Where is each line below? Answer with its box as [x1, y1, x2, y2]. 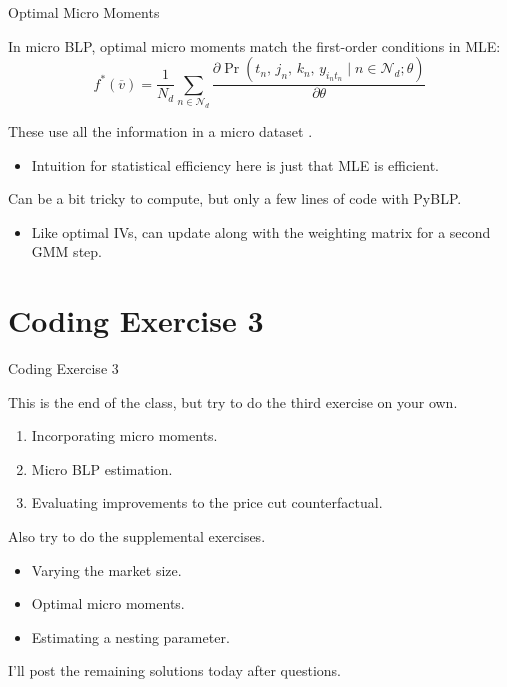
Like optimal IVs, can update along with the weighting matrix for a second [31, 221, 491, 242]
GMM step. [31, 241, 102, 262]
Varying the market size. [31, 559, 182, 580]
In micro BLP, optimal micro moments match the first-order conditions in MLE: [8, 35, 501, 56]
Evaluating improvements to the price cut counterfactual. [31, 492, 383, 513]
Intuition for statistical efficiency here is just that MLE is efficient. [31, 154, 440, 175]
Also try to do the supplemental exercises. [8, 525, 266, 546]
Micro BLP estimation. [31, 458, 173, 479]
